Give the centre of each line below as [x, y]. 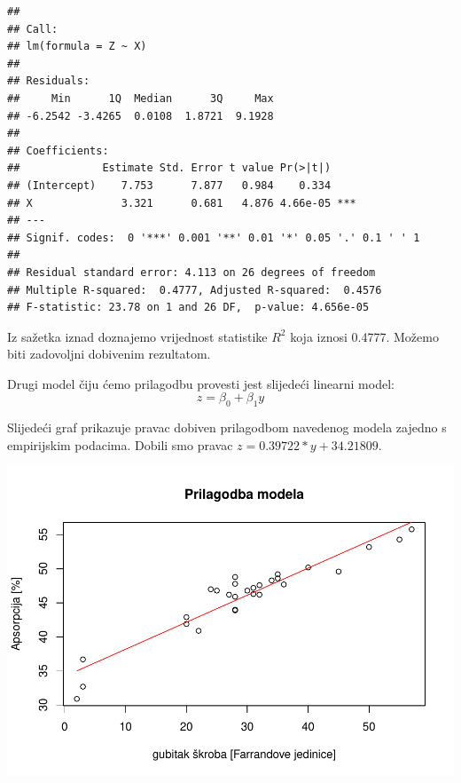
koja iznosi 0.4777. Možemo [364, 336]
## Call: [33, 29]
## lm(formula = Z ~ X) [77, 47]
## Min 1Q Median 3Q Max [141, 98]
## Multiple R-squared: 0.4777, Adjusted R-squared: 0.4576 [195, 290]
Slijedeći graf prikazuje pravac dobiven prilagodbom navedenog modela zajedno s [227, 427]
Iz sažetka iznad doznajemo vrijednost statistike [137, 336]
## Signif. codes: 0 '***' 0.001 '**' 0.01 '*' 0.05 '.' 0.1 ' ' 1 [214, 237]
